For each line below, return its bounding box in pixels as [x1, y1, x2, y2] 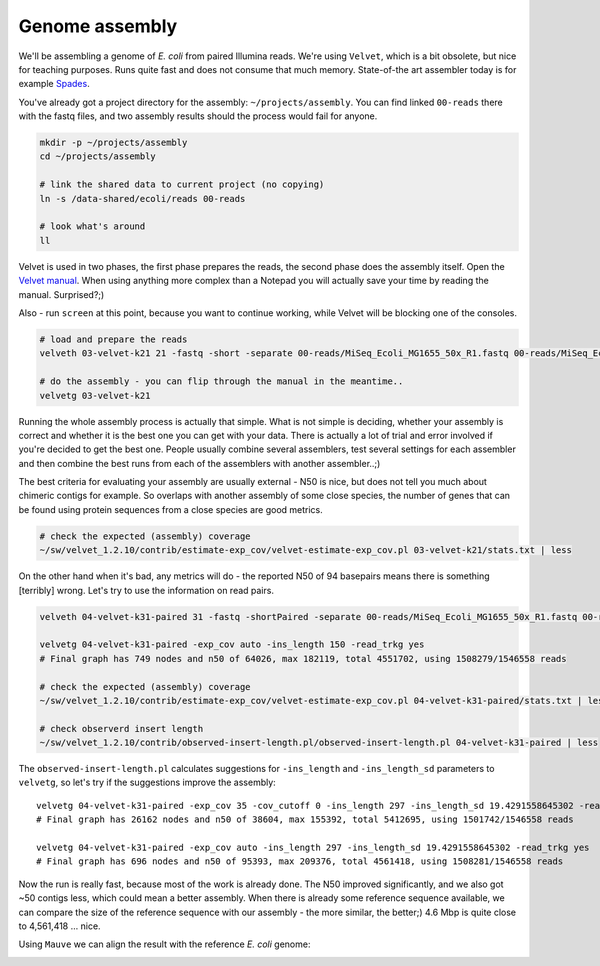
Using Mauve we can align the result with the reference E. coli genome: [18, 938, 311, 950]
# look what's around [39, 221, 146, 232]
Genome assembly [18, 15, 178, 37]
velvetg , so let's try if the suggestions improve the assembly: [18, 776, 277, 789]
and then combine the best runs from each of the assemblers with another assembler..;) [18, 457, 381, 469]
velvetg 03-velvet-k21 [39, 390, 151, 401]
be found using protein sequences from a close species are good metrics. [18, 503, 324, 515]
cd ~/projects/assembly [39, 151, 157, 162]
